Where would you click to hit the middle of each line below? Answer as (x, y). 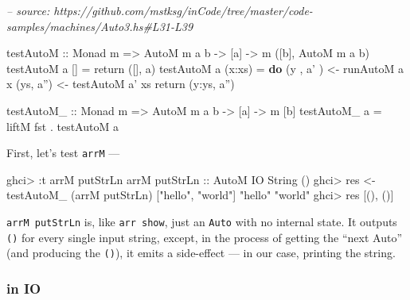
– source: (28, 10)
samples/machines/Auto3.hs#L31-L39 (100, 26)
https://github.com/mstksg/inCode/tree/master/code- (183, 10)
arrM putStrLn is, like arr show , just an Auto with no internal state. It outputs (202, 221)
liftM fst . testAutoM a (62, 126)
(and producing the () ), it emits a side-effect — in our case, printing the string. (201, 253)
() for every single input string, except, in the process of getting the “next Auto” (205, 237)
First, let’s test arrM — (63, 153)
